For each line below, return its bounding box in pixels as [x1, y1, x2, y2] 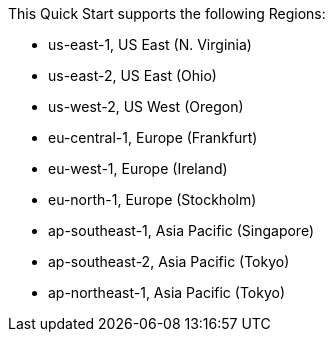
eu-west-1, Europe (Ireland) [48, 160, 228, 177]
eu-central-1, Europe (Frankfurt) [48, 129, 258, 146]
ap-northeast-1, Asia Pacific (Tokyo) [48, 284, 286, 301]
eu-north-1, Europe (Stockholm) [48, 191, 257, 208]
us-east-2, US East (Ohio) [48, 67, 217, 84]
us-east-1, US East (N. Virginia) [48, 36, 252, 53]
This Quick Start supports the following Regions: [8, 5, 326, 22]
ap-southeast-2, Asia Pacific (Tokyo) [48, 253, 290, 270]
